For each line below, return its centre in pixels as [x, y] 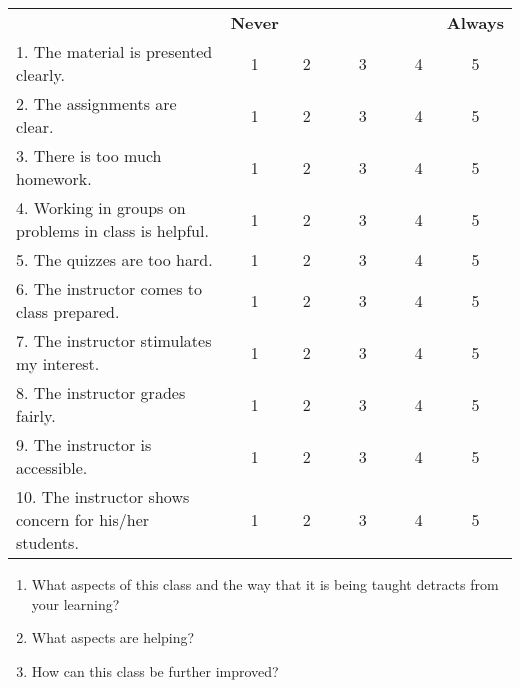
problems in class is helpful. [112, 230]
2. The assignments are [96, 103]
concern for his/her [83, 519]
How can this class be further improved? [155, 670]
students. [47, 542]
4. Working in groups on [101, 207]
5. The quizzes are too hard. [114, 259]
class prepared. [68, 311]
